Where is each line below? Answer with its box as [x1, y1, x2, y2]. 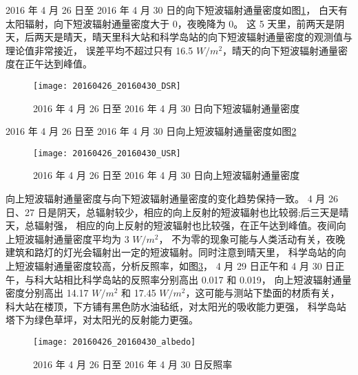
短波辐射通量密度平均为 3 [14, 231, 129, 246]
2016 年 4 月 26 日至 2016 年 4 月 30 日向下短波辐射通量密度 [33, 100, 300, 115]
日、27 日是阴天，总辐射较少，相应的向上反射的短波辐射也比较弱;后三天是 [6, 204, 339, 219]
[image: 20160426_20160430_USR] [33, 148, 181, 158]
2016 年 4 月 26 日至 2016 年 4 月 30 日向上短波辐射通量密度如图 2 [6, 124, 297, 138]
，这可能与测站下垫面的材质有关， [185, 286, 340, 300]
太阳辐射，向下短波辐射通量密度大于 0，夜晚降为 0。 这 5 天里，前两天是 [6, 16, 335, 30]
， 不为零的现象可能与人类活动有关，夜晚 [158, 231, 346, 246]
